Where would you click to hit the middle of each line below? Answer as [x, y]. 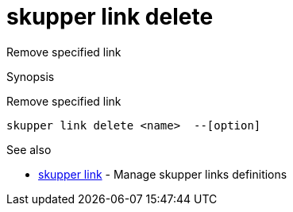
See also [29, 149]
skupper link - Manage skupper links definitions [163, 174]
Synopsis [31, 76]
